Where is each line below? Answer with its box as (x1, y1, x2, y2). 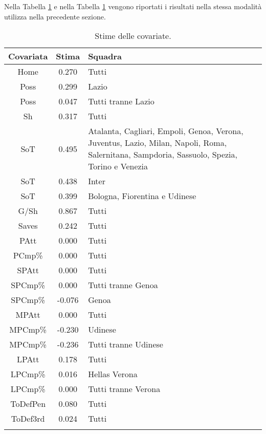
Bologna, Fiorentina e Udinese (88, 190, 196, 202)
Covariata (8, 50, 48, 62)
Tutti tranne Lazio (88, 95, 154, 107)
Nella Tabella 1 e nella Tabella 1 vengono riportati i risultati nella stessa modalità (4, 1, 262, 11)
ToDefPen (10, 398, 46, 410)
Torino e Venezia (88, 160, 148, 172)
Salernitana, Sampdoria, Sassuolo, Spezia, (88, 148, 238, 161)
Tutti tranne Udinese (88, 338, 163, 351)
